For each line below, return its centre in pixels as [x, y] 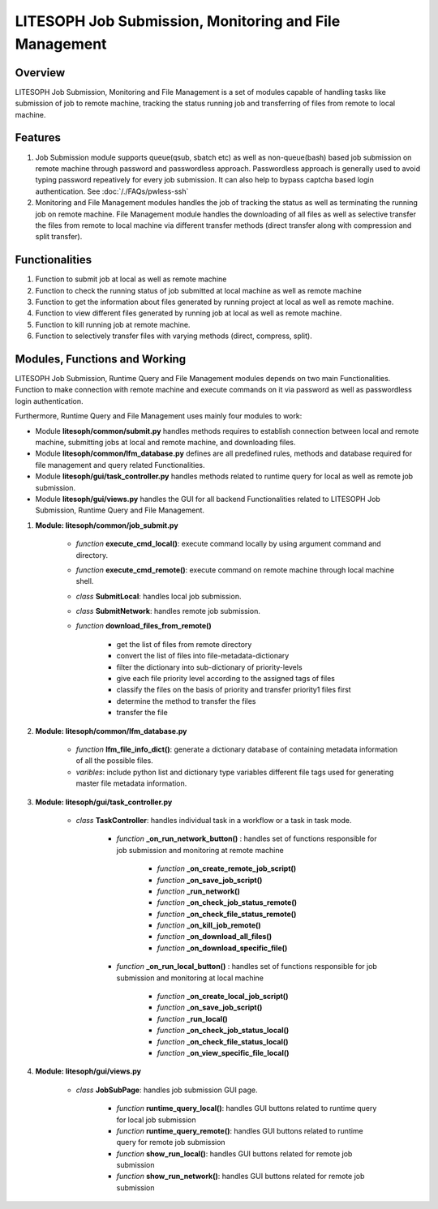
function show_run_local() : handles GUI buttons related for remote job [234, 1153]
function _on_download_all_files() [214, 937]
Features [38, 138]
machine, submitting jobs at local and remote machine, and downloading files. [165, 442]
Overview [40, 73]
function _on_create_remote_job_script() [227, 868]
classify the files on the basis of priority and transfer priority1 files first [234, 690]
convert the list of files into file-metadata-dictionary [203, 656]
